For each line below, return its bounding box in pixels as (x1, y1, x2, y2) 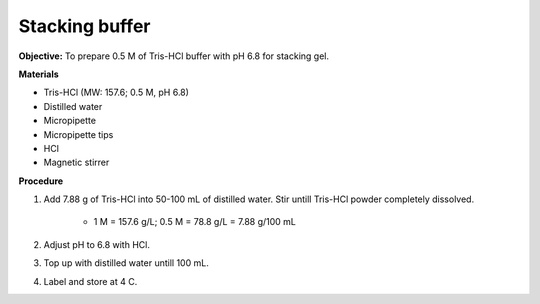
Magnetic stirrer (43, 156, 110, 169)
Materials (18, 68, 59, 80)
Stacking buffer (18, 15, 151, 37)
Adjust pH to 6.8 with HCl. (43, 238, 150, 250)
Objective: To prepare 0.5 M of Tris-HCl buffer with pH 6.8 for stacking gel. (18, 50, 330, 62)
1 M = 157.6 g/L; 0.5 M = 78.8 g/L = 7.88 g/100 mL (93, 216, 297, 228)
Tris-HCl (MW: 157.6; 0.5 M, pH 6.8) (43, 86, 190, 99)
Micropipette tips (43, 128, 114, 140)
